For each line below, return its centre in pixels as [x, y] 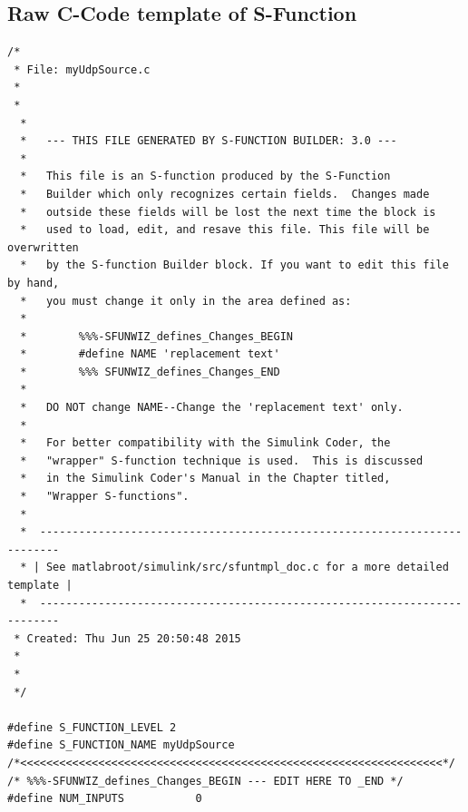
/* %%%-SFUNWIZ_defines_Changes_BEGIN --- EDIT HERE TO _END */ [205, 781]
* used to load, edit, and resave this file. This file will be [225, 230]
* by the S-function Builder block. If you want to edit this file [234, 265]
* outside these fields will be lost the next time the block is [228, 212]
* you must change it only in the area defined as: [186, 301]
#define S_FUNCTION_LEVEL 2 [92, 727]
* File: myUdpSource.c [82, 69]
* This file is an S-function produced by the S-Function [205, 176]
